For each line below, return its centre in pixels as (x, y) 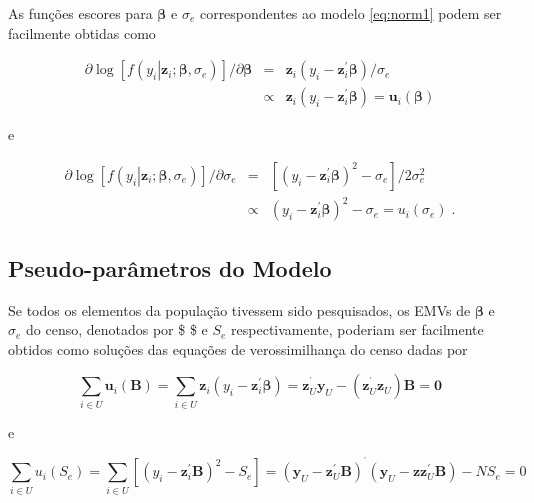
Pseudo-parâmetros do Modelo (170, 267)
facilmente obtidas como (82, 32)
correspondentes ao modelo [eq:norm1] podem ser (350, 13)
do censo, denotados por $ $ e (117, 329)
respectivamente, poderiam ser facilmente (357, 329)
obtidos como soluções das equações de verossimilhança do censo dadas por (238, 348)
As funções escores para (80, 13)
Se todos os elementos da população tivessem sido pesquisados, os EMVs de (239, 309)
